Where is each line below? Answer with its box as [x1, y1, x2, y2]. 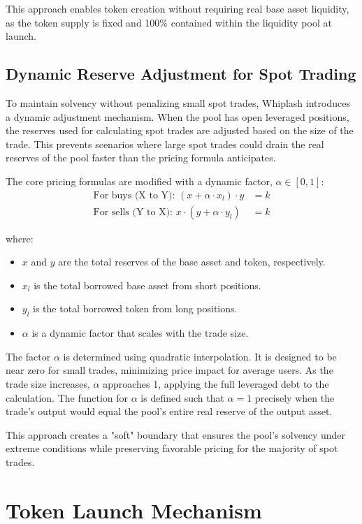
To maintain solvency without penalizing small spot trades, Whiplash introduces [6, 95, 350, 110]
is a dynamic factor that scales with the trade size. [31, 326, 249, 340]
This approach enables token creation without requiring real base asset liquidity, [6, 1, 349, 15]
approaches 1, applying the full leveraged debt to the [103, 376, 329, 391]
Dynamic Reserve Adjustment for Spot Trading [6, 63, 356, 85]
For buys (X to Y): [93, 190, 175, 201]
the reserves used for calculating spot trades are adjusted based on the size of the [6, 123, 354, 138]
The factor [6, 349, 51, 363]
